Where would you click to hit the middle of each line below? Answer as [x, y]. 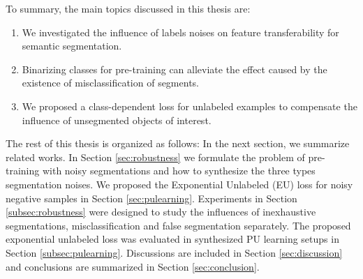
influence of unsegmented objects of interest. [117, 120]
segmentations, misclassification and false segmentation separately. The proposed [178, 225]
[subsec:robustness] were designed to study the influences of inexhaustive [161, 212]
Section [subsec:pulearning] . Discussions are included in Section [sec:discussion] [174, 252]
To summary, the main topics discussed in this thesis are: [128, 8]
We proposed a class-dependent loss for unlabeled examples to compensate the [190, 106]
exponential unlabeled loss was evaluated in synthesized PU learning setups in [172, 239]
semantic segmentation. [72, 46]
